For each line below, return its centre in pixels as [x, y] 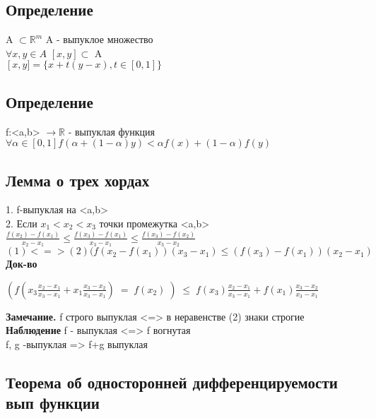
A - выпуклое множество [99, 39]
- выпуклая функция [112, 131]
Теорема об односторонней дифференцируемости [172, 382]
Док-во [22, 264]
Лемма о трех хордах [78, 180]
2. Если [22, 223]
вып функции [53, 403]
